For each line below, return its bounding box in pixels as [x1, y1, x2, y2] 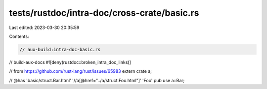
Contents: [9, 33, 29, 39]
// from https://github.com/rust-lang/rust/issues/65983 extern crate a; [9, 68, 152, 74]
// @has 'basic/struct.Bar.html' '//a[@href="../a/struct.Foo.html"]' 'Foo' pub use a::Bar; [9, 77, 185, 83]
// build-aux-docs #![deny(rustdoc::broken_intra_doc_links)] [9, 59, 131, 65]
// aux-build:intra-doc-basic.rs [19, 47, 101, 52]
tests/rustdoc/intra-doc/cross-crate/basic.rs [9, 7, 199, 18]
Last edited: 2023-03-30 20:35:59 [9, 25, 80, 30]
